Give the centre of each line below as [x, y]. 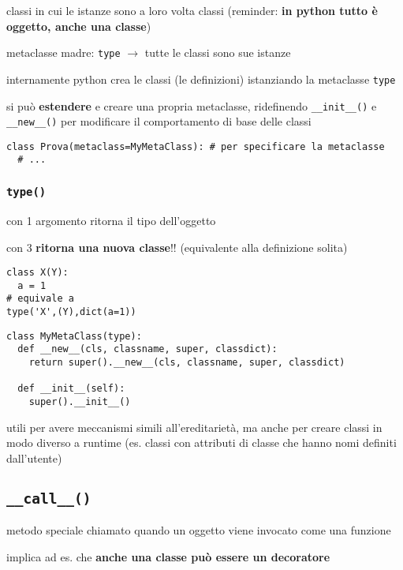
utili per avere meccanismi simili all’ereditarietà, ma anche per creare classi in [194, 427]
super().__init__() [80, 402]
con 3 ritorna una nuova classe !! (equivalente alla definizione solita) [177, 247]
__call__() [49, 498]
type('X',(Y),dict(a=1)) [71, 312]
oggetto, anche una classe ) [79, 26]
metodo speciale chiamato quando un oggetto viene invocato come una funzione [199, 530]
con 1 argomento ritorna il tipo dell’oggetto [111, 220]
